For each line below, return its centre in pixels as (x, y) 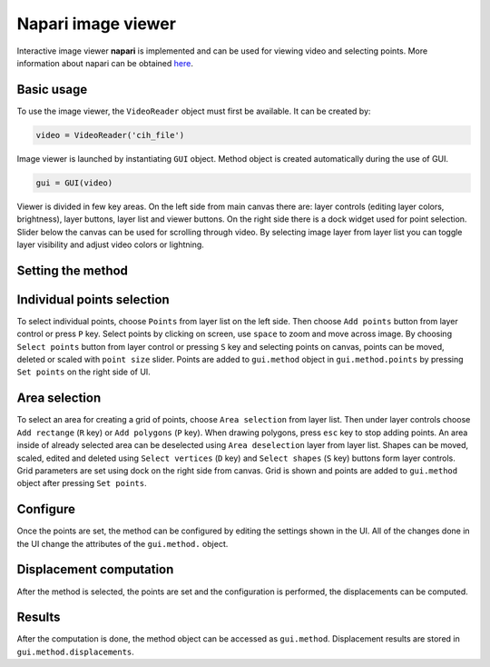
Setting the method (73, 270)
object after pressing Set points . (82, 483)
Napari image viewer (97, 24)
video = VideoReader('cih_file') (110, 135)
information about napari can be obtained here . (105, 63)
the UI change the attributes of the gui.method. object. (122, 543)
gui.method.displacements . (76, 652)
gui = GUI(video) (74, 183)
